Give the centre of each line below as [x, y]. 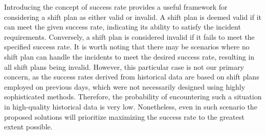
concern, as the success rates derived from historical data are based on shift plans [132, 77]
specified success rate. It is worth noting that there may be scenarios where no [127, 47]
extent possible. [28, 127]
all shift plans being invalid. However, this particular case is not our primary [124, 66]
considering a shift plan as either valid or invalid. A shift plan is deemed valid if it [133, 17]
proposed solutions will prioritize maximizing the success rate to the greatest [124, 116]
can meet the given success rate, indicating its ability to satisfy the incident [123, 27]
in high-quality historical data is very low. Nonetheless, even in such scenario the [131, 106]
